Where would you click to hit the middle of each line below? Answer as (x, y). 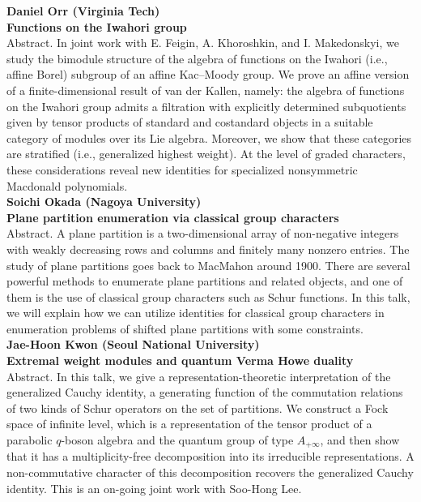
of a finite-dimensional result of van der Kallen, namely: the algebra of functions (206, 90)
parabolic (30, 440)
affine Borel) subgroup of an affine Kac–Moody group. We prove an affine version (208, 74)
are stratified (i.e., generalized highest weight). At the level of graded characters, (206, 154)
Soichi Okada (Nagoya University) (104, 202)
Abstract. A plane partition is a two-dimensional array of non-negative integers (203, 233)
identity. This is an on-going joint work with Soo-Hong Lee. (154, 488)
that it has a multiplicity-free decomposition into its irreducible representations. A (210, 456)
